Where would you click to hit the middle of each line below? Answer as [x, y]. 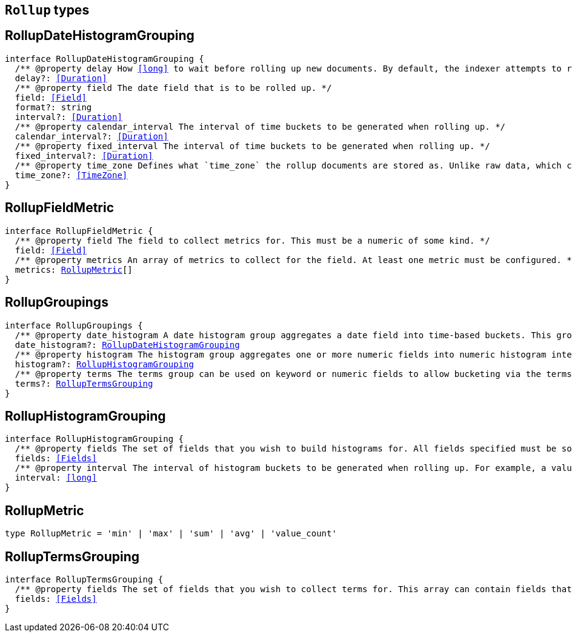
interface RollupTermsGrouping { [84, 580]
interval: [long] [56, 478]
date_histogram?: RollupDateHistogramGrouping [127, 345]
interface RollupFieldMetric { [79, 231]
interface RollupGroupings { [74, 325]
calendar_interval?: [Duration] [91, 136]
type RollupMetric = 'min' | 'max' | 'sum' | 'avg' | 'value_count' [171, 534]
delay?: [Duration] [61, 78]
